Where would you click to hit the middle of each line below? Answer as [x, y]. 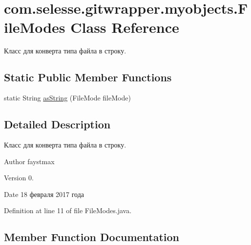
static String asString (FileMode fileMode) [67, 98]
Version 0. [19, 178]
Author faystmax [29, 161]
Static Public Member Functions [88, 77]
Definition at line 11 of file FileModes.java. [68, 210]
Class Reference [125, 27]
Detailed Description [57, 124]
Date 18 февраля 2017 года [44, 194]
